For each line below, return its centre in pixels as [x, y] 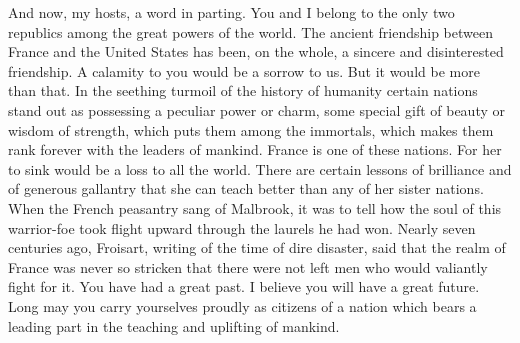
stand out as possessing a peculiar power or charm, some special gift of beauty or [256, 109]
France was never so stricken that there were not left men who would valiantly [248, 266]
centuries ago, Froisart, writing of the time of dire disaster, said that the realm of [257, 247]
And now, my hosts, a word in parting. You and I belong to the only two [231, 12]
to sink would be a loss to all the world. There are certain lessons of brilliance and [260, 168]
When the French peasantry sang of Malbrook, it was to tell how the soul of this [255, 207]
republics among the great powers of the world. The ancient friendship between [250, 31]
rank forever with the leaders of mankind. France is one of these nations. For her [255, 149]
